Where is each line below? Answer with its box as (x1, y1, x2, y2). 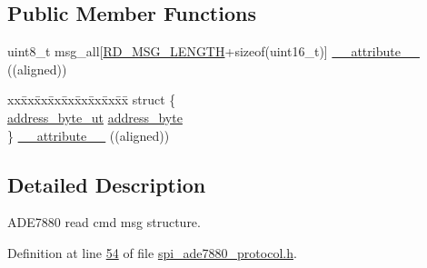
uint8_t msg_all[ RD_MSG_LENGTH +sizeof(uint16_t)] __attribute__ (7, 42, 420, 61)
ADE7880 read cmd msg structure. (7, 213, 201, 232)
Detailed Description (7, 170, 206, 198)
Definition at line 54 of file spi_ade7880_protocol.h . (7, 243, 297, 262)
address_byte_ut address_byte (7, 107, 183, 126)
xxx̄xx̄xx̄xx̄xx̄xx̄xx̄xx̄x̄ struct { (7, 90, 176, 109)
